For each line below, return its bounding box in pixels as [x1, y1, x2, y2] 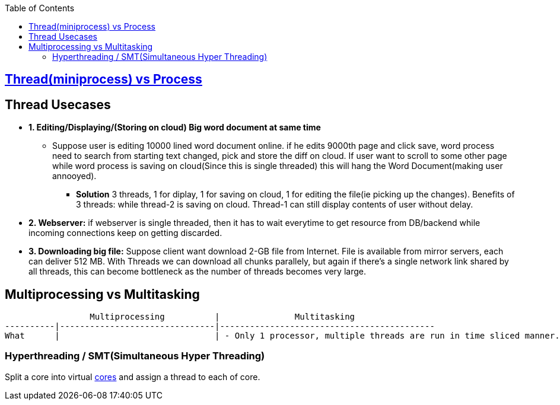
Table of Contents [5, 3, 75, 13]
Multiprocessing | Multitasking [90, 312, 355, 322]
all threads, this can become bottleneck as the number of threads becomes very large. [28, 266, 366, 277]
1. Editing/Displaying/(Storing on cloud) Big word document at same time [28, 122, 321, 133]
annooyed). [52, 171, 97, 181]
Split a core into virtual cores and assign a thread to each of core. [5, 371, 260, 382]
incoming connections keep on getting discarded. [28, 228, 222, 238]
